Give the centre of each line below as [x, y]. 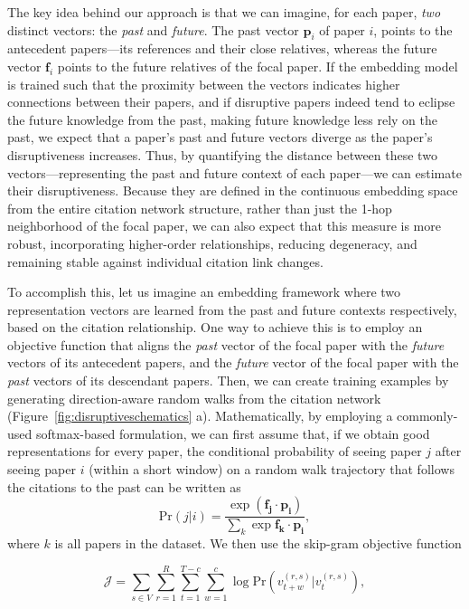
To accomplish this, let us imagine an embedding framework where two [204, 292]
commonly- [427, 416]
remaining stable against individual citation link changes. [165, 261]
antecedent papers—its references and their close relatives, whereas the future [222, 48]
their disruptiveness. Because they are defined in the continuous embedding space [233, 190]
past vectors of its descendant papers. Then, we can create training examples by [228, 381]
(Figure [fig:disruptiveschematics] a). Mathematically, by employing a [200, 416]
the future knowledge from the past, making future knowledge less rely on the [222, 119]
